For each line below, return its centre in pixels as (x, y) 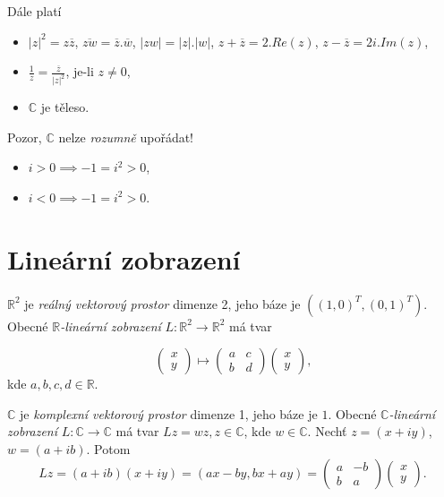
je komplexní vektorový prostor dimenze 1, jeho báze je (169, 413)
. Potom (108, 448)
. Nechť (327, 431)
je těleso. (65, 107)
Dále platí (34, 11)
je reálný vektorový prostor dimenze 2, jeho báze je (162, 303)
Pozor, (25, 137)
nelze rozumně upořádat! (126, 137)
